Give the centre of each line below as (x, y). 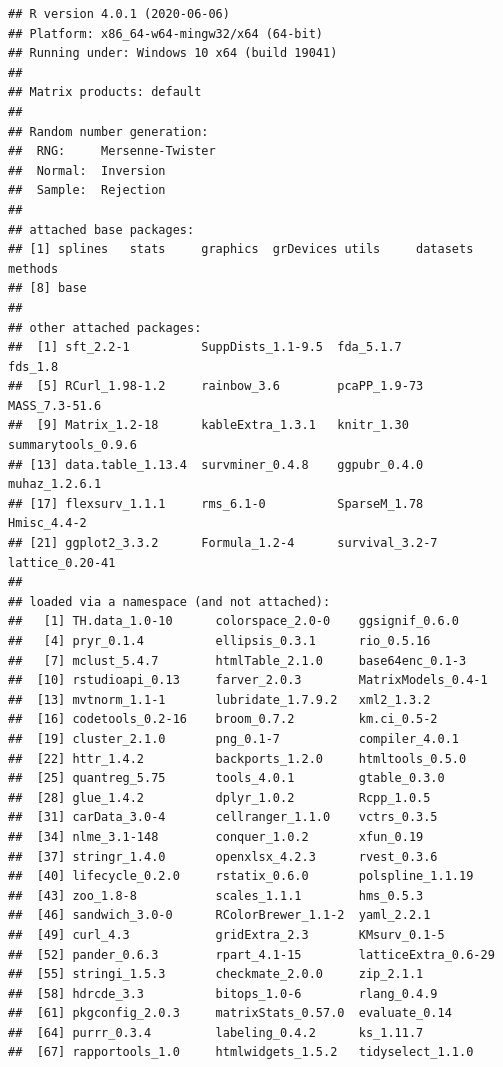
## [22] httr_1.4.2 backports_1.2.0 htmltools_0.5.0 (237, 758)
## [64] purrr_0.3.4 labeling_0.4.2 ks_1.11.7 (216, 1032)
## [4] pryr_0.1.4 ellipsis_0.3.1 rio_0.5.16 (219, 641)
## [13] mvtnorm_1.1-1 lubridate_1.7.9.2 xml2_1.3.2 (219, 699)
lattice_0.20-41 (62, 562)
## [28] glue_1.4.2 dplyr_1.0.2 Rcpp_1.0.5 (219, 797)
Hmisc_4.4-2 (47, 523)
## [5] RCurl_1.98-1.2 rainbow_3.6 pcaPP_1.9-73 (216, 386)
